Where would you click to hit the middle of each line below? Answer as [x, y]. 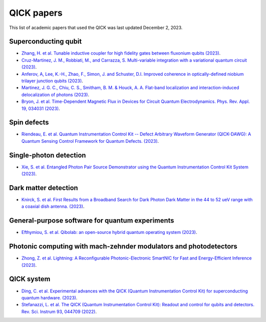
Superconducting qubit [46, 42]
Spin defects [29, 122]
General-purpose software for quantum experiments [92, 221]
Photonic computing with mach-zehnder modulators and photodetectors [123, 246]
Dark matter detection [44, 188]
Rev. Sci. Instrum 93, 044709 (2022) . [59, 311]
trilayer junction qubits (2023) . [52, 81]
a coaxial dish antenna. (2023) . [53, 206]
